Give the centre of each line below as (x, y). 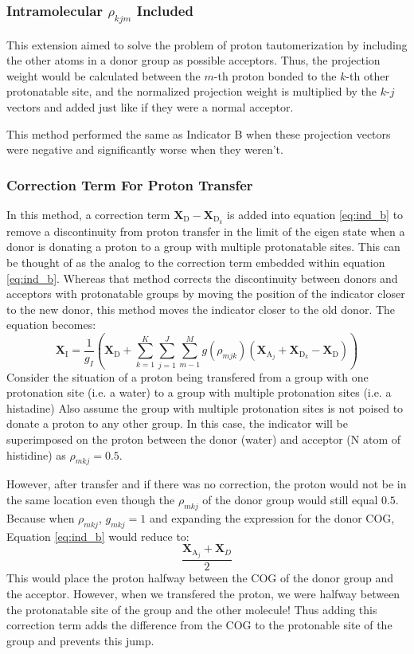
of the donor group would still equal (290, 500)
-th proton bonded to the (275, 75)
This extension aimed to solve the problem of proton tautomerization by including (207, 44)
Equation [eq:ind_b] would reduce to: (98, 536)
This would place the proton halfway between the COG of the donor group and (200, 578)
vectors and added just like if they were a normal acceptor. (150, 106)
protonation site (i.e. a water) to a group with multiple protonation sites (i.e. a (199, 392)
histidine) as (36, 454)
